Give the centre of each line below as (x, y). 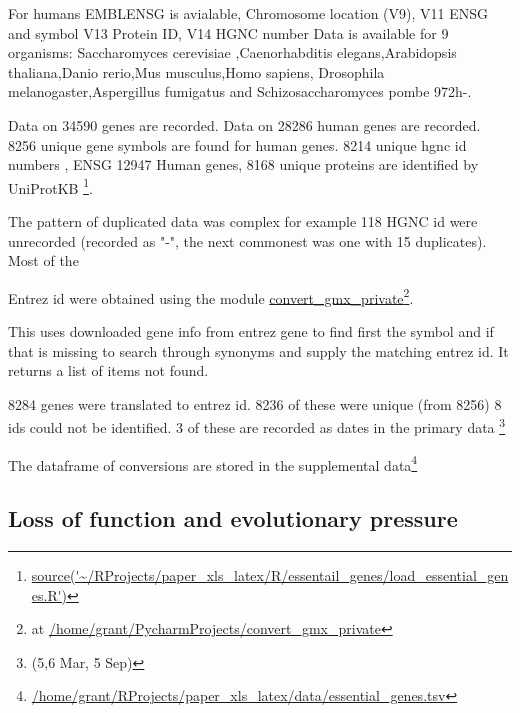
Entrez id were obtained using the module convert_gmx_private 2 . (211, 296)
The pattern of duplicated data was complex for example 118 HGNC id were (243, 221)
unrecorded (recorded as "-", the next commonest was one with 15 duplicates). (247, 240)
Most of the (43, 260)
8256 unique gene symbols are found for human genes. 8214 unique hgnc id (237, 144)
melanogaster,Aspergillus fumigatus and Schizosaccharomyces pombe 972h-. (240, 91)
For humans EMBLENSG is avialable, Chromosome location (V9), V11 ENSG (248, 13)
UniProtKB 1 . (50, 186)
